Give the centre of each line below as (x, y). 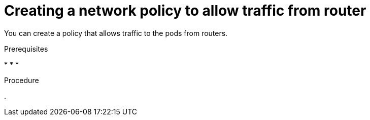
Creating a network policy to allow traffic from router (185, 11)
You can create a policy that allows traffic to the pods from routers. (116, 33)
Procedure (22, 80)
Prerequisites (26, 49)
